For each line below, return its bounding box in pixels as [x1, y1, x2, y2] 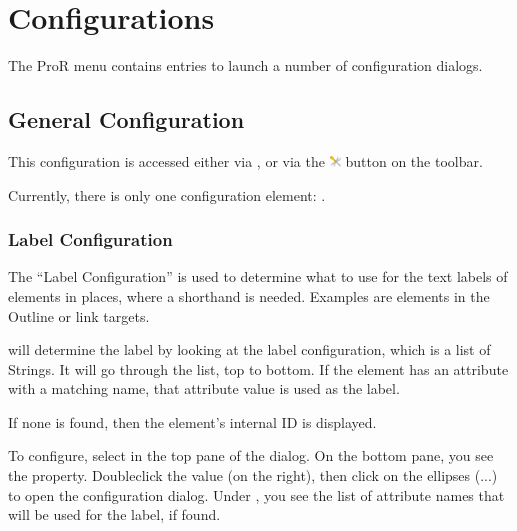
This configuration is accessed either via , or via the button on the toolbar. [8, 150, 483, 171]
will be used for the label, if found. [8, 504, 221, 525]
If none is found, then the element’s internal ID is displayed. [8, 411, 377, 432]
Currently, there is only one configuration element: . [8, 184, 326, 205]
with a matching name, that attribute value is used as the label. [8, 378, 400, 399]
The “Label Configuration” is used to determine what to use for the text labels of [8, 266, 508, 287]
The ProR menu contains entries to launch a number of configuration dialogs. [8, 55, 483, 76]
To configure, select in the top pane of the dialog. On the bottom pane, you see [8, 445, 494, 466]
